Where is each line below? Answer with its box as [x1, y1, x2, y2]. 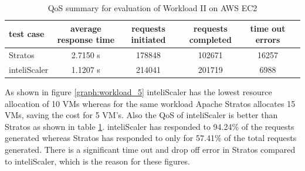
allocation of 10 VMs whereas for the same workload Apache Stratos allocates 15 [5, 97, 296, 109]
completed [189, 33, 232, 46]
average [70, 22, 101, 34]
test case [9, 28, 45, 40]
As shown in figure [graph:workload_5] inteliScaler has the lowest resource [5, 85, 272, 98]
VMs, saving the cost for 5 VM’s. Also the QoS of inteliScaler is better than [5, 109, 278, 121]
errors [255, 33, 280, 46]
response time [57, 33, 115, 46]
